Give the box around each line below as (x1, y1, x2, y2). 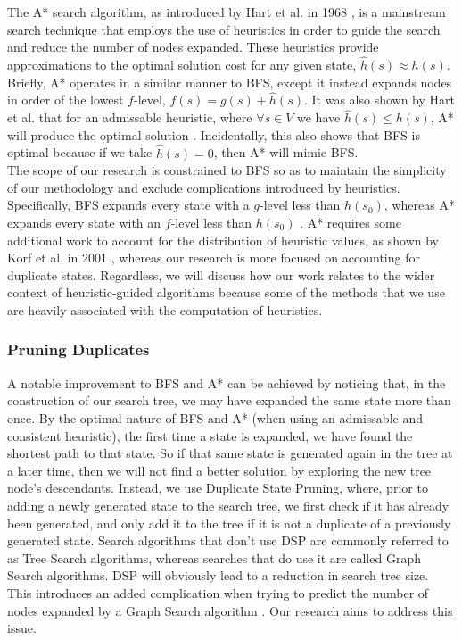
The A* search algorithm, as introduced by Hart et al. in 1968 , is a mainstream (7, 3, 446, 21)
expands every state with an (7, 213, 161, 231)
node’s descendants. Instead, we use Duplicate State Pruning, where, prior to (7, 478, 428, 497)
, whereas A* (384, 195, 455, 214)
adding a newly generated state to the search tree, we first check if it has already (7, 495, 450, 514)
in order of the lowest (7, 90, 124, 109)
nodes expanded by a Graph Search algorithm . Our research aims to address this (7, 601, 453, 619)
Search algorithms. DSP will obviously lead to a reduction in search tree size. (7, 566, 429, 585)
